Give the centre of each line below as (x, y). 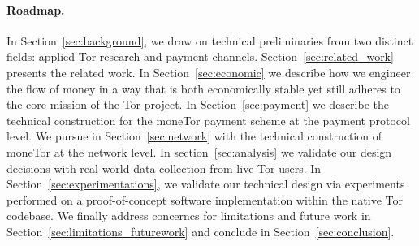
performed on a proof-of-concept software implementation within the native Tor (205, 199)
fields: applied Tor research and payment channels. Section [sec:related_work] (200, 56)
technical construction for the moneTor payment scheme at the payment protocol (208, 120)
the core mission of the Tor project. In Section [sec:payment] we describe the (198, 104)
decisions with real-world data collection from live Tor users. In (164, 168)
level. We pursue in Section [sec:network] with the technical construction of (194, 136)
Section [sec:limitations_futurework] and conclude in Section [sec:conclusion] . (201, 231)
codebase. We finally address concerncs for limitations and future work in (189, 216)
